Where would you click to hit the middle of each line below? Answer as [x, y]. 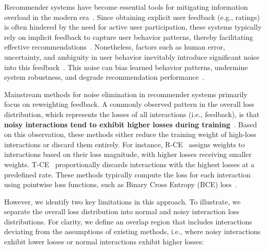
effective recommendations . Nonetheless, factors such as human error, [115, 47]
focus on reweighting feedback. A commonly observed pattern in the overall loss [129, 104]
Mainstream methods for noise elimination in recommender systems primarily [126, 94]
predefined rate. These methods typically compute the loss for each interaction [127, 174]
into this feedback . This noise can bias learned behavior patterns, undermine [126, 67]
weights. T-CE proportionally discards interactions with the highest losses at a [129, 164]
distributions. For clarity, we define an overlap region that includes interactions [128, 221]
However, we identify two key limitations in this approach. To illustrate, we [122, 201]
